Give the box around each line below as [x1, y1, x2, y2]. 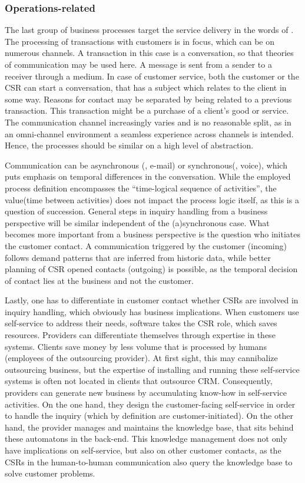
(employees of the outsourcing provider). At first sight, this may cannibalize [5, 352, 278, 364]
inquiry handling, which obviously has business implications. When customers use [5, 305, 299, 317]
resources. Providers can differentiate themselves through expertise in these [5, 329, 276, 341]
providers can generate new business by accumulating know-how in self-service [5, 386, 287, 399]
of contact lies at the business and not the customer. [5, 274, 194, 286]
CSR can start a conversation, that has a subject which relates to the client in [5, 81, 287, 94]
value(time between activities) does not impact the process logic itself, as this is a [5, 193, 299, 206]
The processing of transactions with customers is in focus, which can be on [5, 35, 275, 47]
